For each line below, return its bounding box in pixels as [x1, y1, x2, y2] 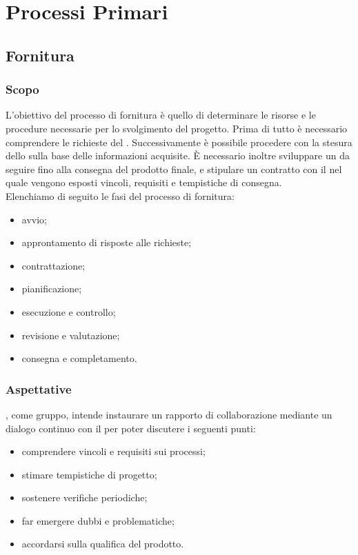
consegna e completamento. [21, 351, 137, 365]
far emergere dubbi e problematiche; [21, 513, 175, 527]
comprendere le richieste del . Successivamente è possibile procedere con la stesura [6, 134, 352, 149]
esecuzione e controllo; [21, 304, 116, 319]
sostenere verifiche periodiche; [21, 490, 148, 505]
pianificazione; [21, 281, 82, 296]
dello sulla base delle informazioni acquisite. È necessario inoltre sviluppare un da [6, 148, 350, 163]
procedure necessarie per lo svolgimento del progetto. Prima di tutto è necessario [6, 121, 348, 135]
